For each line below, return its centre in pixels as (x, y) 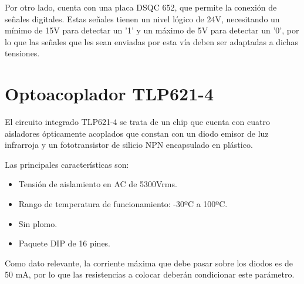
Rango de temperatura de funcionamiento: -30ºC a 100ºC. (123, 204)
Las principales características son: (67, 164)
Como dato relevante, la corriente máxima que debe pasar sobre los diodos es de (149, 263)
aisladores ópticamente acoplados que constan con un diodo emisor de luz (137, 133)
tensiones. (22, 53)
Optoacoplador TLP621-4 (109, 94)
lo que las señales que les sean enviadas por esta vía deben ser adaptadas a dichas (152, 41)
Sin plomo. (38, 223)
